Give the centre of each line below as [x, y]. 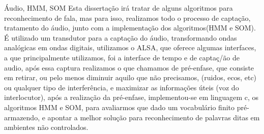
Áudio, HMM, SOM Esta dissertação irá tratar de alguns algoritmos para [119, 8]
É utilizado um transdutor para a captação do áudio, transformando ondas [121, 37]
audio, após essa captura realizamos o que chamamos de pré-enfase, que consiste [129, 67]
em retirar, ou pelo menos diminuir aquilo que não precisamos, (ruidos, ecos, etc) [130, 77]
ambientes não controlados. [46, 127]
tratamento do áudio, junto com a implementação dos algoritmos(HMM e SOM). [130, 28]
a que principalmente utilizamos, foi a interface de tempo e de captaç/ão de [122, 57]
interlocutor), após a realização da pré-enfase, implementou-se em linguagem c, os [131, 97]
